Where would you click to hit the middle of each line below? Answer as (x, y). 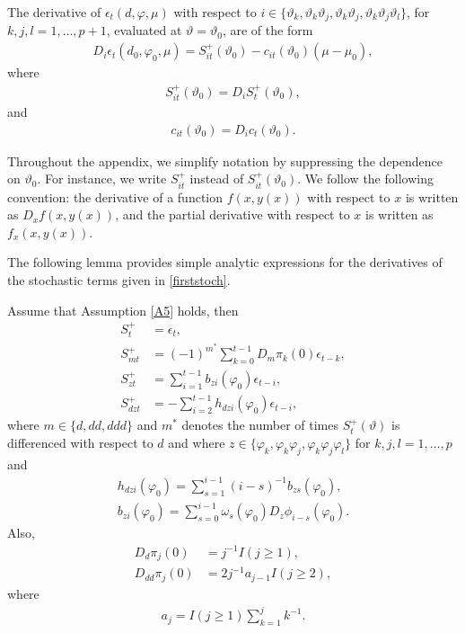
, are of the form (268, 30)
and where (197, 442)
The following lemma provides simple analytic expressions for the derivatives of (225, 262)
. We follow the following (365, 178)
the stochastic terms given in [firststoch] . (119, 279)
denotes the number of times (260, 425)
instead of (217, 178)
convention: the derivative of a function (115, 196)
